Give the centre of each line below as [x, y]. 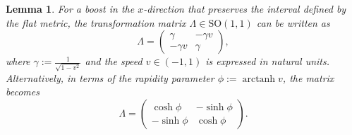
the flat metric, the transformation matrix [96, 22]
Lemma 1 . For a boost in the [70, 8]
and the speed [114, 61]
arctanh [259, 79]
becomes [23, 92]
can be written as [293, 22]
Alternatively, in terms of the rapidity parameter [110, 77]
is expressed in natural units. [268, 61]
